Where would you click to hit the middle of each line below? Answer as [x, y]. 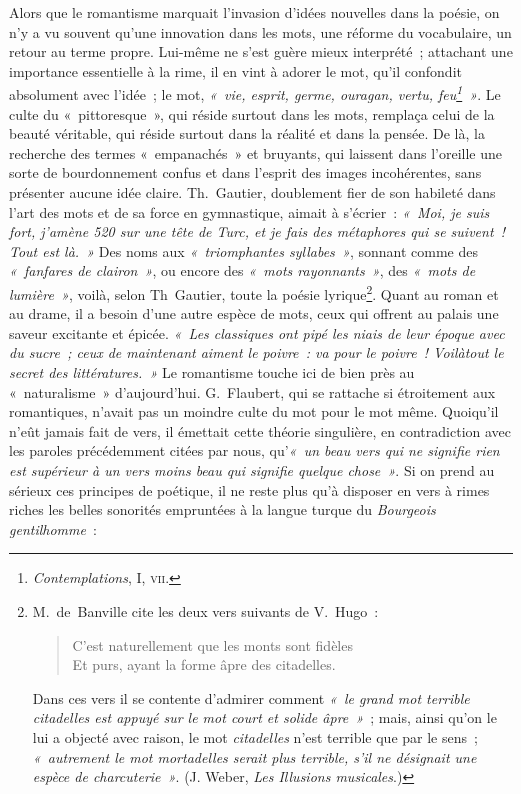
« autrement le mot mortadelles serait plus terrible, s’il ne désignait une [254, 756]
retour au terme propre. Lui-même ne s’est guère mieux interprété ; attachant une [261, 51]
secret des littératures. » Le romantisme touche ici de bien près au [212, 372]
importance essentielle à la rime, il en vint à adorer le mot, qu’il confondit [235, 70]
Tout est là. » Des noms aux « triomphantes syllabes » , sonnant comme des [243, 250]
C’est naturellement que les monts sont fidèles [212, 644]
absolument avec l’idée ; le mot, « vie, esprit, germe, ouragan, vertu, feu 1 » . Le [255, 93]
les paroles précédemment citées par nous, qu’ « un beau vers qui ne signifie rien [254, 450]
